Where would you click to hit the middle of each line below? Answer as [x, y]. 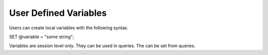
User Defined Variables [58, 13]
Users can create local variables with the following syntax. [69, 28]
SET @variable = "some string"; [42, 37]
